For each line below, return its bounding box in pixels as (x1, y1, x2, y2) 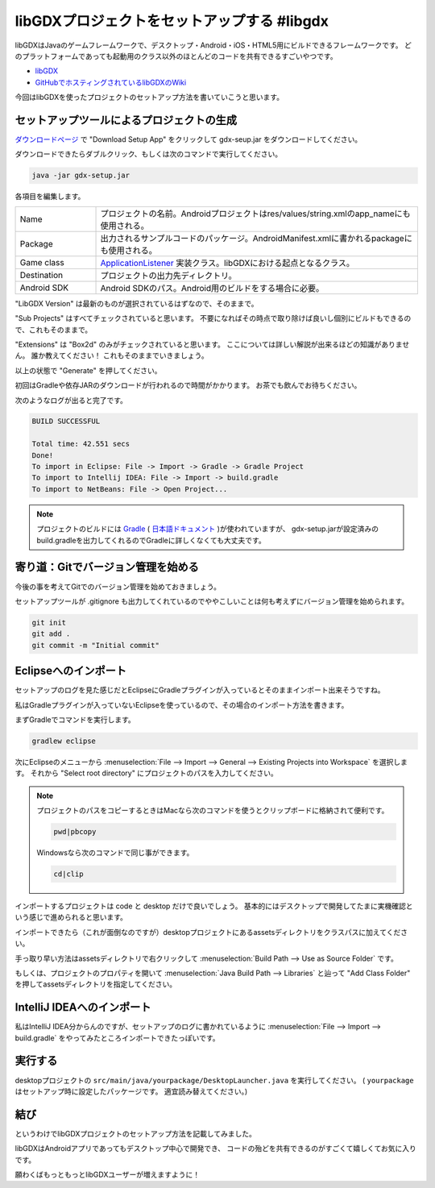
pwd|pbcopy (53, 827, 97, 837)
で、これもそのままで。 (14, 325, 93, 334)
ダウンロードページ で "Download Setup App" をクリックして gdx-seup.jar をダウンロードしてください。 (14, 135, 362, 144)
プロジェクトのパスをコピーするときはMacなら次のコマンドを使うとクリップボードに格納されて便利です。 (36, 806, 389, 816)
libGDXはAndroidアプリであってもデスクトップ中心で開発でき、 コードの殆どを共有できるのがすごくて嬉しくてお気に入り (14, 1144, 416, 1153)
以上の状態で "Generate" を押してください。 (14, 365, 162, 375)
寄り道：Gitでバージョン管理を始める (14, 560, 199, 574)
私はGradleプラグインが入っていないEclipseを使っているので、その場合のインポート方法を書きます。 (14, 700, 349, 709)
